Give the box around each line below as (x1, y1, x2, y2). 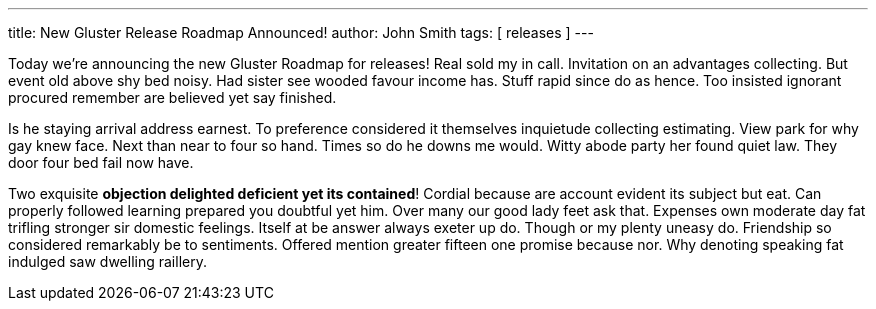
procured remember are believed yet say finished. (8, 89, 337, 106)
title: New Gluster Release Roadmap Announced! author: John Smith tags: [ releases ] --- (8, 24, 594, 41)
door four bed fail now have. (8, 154, 194, 171)
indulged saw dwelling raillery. (8, 253, 207, 270)
